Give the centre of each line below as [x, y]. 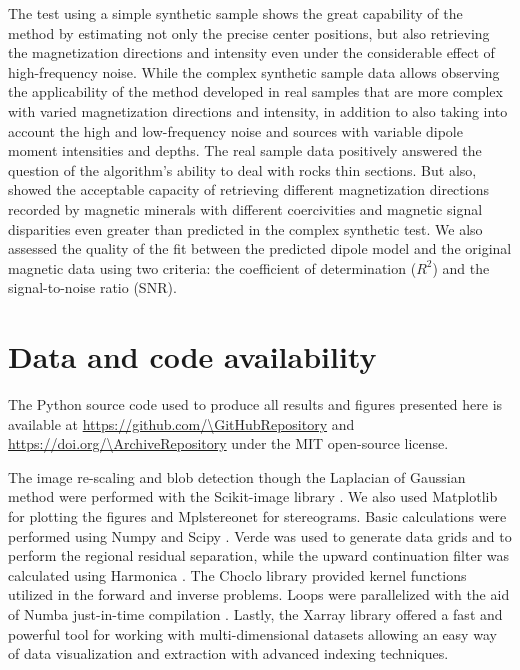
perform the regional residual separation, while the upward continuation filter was [259, 555]
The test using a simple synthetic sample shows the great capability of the [235, 13]
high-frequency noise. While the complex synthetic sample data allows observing [254, 71]
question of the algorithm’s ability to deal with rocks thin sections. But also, [242, 169]
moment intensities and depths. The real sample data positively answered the [245, 150]
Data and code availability [192, 356]
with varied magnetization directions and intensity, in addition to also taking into [258, 110]
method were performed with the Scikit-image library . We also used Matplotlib [253, 496]
